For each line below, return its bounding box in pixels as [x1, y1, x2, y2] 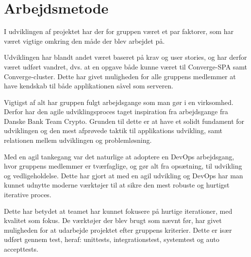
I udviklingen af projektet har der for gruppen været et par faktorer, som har [4, 26, 234, 36]
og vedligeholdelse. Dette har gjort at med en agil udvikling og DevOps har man [4, 170, 243, 180]
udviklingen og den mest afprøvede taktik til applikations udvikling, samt [4, 125, 222, 136]
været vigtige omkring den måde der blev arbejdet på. [4, 35, 165, 46]
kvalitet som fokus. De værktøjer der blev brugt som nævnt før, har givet [4, 215, 222, 225]
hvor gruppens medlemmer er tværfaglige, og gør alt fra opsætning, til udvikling [4, 161, 242, 171]
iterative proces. [4, 189, 51, 200]
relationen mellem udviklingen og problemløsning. [4, 135, 152, 145]
